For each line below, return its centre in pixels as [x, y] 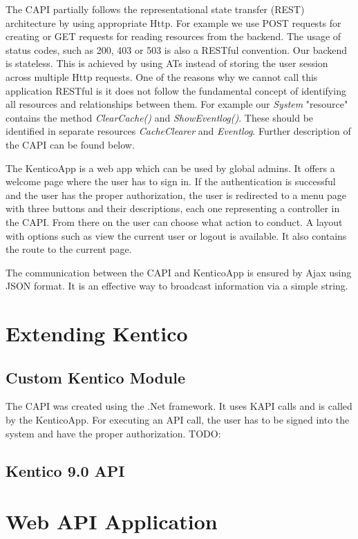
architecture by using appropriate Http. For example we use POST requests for [173, 22]
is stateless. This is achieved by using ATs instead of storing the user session [167, 63]
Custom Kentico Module [95, 377]
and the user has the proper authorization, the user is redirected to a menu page [176, 195]
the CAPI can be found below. [70, 144]
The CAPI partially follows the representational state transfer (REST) [155, 9]
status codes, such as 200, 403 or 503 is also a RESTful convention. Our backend [177, 49]
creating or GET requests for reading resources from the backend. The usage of [173, 36]
